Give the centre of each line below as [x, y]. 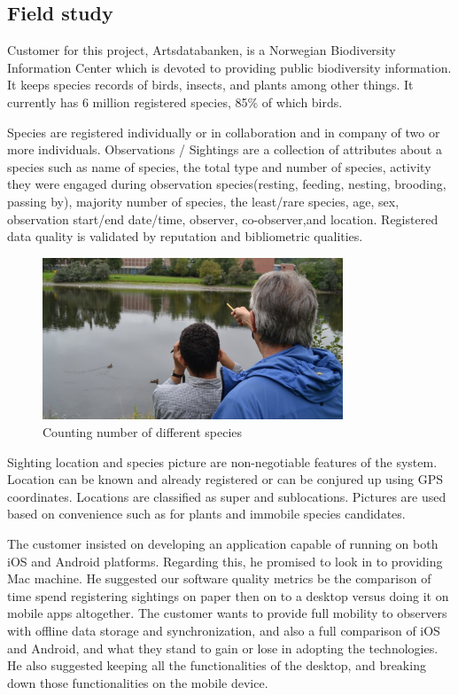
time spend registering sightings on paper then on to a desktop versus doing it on [228, 595]
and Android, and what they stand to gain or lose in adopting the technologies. [223, 648]
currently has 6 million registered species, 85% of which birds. [175, 102]
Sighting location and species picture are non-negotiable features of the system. [222, 461]
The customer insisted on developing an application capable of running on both [223, 543]
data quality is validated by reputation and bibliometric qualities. [185, 236]
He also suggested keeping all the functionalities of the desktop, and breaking [217, 665]
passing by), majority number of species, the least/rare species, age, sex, [203, 201]
